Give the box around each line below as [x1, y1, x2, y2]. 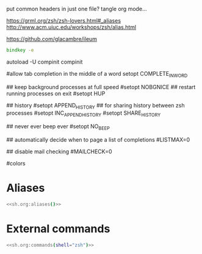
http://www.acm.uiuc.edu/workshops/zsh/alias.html [6, 24, 136, 31]
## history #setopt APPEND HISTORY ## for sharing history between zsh [6, 101, 185, 111]
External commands [6, 222, 110, 236]
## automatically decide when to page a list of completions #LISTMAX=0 [6, 136, 190, 143]
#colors [6, 160, 26, 167]
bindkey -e [6, 47, 34, 53]
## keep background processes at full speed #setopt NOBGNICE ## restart [6, 83, 196, 90]
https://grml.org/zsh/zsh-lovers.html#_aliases [6, 17, 121, 24]
